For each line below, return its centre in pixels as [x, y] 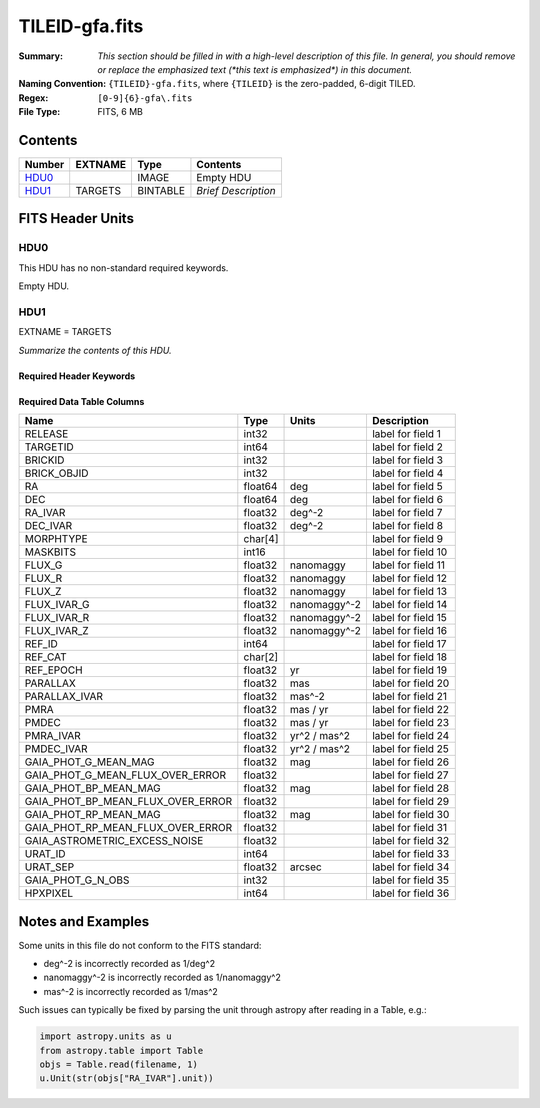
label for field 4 [407, 473]
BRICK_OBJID [56, 473]
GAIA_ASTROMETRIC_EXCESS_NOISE [114, 841]
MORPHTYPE [56, 539]
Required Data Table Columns [81, 401]
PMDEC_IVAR [56, 749]
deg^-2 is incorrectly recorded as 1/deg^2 [129, 963]
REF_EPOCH [54, 670]
